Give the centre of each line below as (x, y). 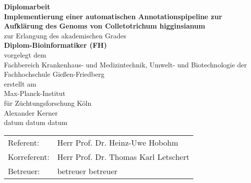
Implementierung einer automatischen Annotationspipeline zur (113, 16)
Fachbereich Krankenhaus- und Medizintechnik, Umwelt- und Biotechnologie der (125, 64)
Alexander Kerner (31, 112)
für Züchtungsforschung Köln (48, 103)
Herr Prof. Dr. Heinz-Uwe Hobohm (118, 142)
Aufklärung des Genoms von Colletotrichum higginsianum (105, 26)
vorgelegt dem (25, 54)
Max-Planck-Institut (35, 93)
